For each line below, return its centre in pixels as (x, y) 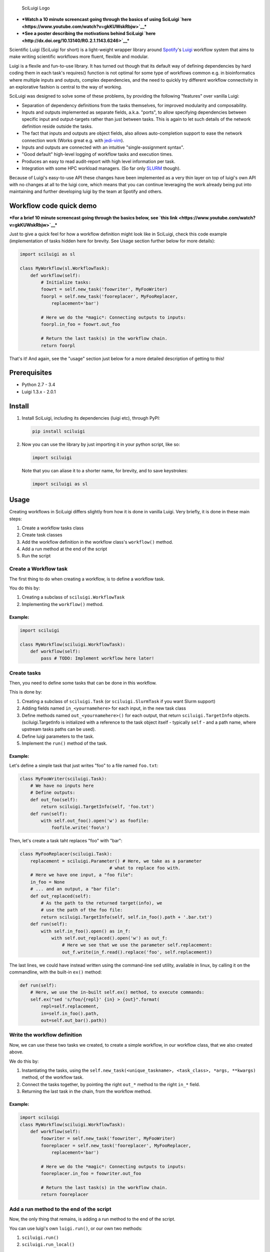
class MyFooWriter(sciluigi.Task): (63, 778)
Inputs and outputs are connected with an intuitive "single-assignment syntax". (103, 147)
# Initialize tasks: (66, 282)
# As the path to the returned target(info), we (101, 903)
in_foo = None (47, 882)
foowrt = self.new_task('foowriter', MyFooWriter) (104, 289)
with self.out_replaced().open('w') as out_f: (109, 938)
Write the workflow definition (45, 1035)
